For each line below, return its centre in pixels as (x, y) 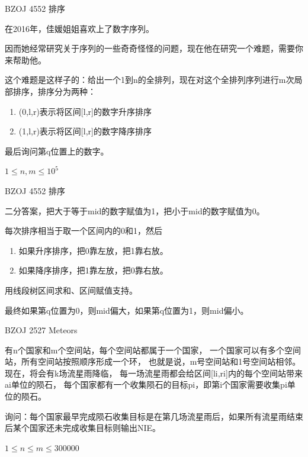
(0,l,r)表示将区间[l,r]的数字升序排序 (85, 111)
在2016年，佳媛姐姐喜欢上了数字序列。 (79, 28)
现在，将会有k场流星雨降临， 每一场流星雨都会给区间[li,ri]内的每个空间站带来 (154, 373)
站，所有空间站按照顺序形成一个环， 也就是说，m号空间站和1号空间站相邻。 (153, 361)
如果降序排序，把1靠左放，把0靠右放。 (93, 270)
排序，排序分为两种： (54, 91)
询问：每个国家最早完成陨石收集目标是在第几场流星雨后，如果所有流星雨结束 (154, 416)
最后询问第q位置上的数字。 (57, 151)
